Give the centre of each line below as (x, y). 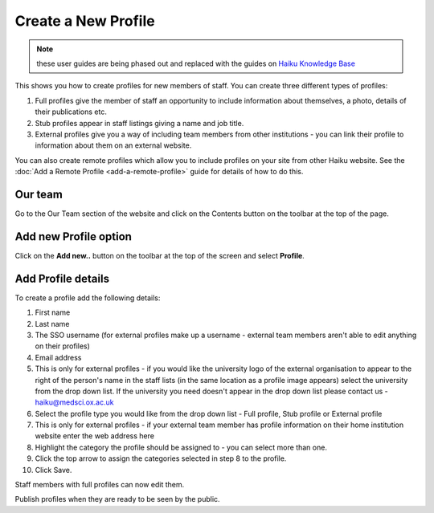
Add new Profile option (74, 236)
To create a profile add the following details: (88, 298)
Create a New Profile (85, 21)
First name (53, 312)
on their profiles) (62, 346)
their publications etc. (71, 112)
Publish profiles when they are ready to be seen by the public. (117, 499)
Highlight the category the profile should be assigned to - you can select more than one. (181, 447)
